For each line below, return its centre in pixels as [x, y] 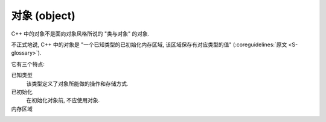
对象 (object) [43, 16]
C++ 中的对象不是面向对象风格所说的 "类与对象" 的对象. [80, 34]
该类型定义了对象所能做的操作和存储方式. [78, 84]
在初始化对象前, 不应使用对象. [63, 100]
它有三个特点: [28, 64]
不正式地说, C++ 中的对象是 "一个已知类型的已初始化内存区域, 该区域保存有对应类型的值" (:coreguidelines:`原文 [149, 44]
